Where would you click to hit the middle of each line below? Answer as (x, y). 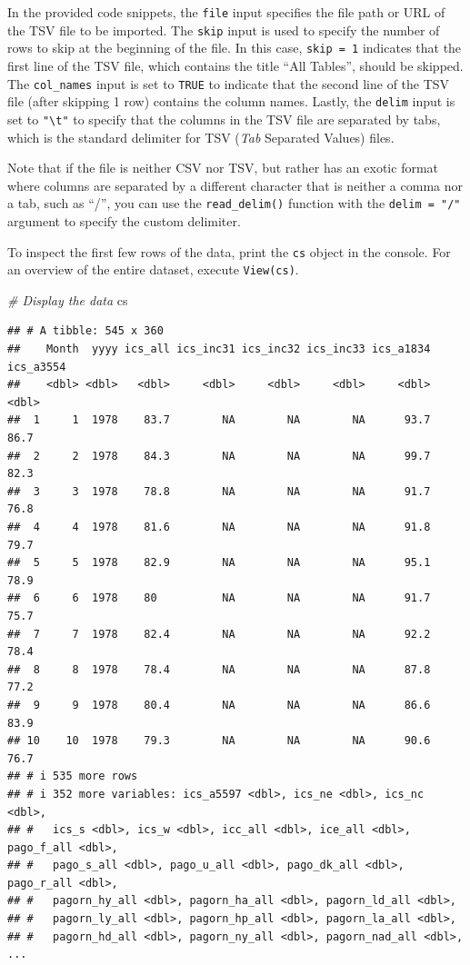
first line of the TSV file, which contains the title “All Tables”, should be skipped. (235, 65)
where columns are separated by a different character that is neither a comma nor (235, 185)
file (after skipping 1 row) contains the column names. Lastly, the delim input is (231, 101)
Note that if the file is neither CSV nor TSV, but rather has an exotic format (223, 168)
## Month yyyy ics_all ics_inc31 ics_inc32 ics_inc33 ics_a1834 (219, 349)
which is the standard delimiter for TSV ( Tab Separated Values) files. (201, 137)
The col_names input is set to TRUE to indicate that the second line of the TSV (229, 83)
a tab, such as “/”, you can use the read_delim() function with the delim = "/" (234, 203)
